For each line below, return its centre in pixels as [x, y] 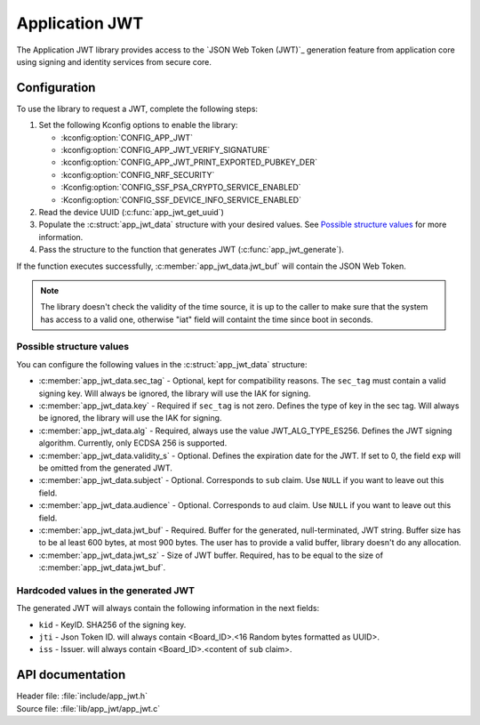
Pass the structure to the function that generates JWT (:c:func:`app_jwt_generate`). [191, 250]
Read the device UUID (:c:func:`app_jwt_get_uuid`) [131, 212]
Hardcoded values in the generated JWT [106, 590]
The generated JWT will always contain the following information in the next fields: [168, 608]
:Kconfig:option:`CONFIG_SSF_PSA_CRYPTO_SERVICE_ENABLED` [181, 188]
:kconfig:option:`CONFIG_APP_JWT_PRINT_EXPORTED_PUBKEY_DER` [189, 162]
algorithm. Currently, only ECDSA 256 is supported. [133, 443]
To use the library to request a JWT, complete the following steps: [137, 109]
